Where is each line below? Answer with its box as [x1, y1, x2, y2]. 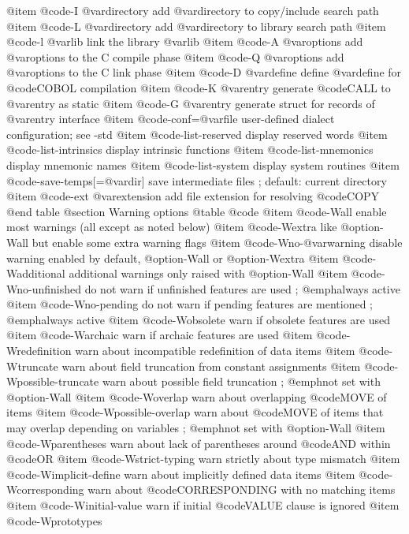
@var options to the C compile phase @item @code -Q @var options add [6, 48, 344, 65]
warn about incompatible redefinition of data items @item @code [75, 342, 389, 359]
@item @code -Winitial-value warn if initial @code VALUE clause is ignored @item [6, 497, 400, 513]
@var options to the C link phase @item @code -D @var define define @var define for [6, 64, 402, 80]
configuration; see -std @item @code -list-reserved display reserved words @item [6, 125, 388, 142]
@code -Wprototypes [6, 512, 102, 528]
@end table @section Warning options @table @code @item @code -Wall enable [6, 203, 387, 219]
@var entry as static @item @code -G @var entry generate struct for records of [6, 95, 375, 111]
